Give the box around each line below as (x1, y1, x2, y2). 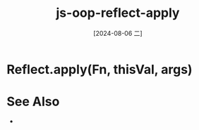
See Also (6, 93, 60, 110)
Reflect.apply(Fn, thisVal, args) (6, 61, 193, 77)
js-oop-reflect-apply (56, 5, 180, 21)
